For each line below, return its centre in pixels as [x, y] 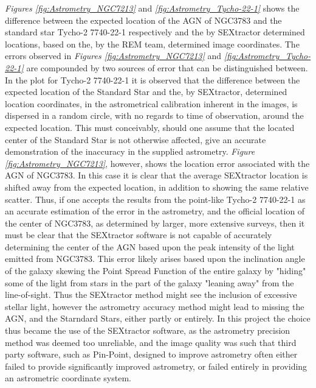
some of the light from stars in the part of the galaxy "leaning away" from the [149, 282]
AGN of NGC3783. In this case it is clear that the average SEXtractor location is [156, 175]
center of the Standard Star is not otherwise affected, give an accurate [136, 139]
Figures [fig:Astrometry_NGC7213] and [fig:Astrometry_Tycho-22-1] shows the [152, 8]
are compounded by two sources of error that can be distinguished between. [167, 67]
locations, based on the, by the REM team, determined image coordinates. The [152, 44]
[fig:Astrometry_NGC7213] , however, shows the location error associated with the [157, 163]
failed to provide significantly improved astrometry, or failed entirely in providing [156, 366]
